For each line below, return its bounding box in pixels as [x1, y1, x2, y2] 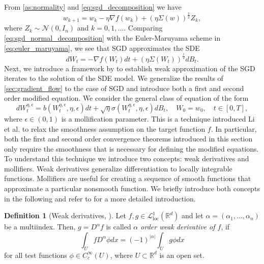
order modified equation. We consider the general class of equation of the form [4, 93, 249, 103]
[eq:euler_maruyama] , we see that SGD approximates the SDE [4, 42, 200, 53]
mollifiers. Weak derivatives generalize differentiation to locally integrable [4, 163, 232, 173]
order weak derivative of [140, 221, 215, 232]
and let [181, 210, 203, 221]
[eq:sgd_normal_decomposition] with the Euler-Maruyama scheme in [4, 33, 221, 43]
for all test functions [4, 249, 67, 260]
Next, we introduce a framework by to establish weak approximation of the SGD [4, 63, 255, 73]
